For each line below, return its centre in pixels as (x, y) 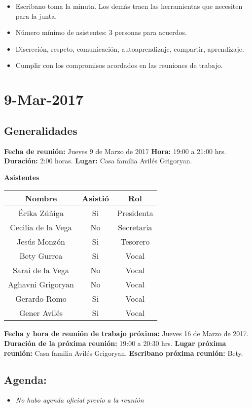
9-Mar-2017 (44, 99)
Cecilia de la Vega (41, 227)
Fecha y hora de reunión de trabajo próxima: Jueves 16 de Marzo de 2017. (126, 333)
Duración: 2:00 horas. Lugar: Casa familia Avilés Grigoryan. (98, 161)
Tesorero (135, 242)
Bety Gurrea (41, 256)
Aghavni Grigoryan (41, 284)
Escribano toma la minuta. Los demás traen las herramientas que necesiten (129, 6)
